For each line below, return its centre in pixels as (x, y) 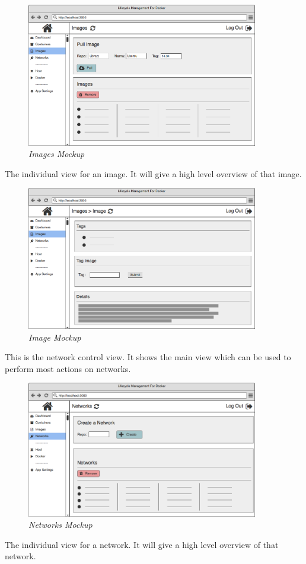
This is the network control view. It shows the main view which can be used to (148, 357)
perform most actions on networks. (68, 368)
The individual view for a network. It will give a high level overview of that (142, 544)
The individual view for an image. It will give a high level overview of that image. (153, 173)
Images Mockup (57, 154)
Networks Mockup (60, 525)
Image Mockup (55, 337)
